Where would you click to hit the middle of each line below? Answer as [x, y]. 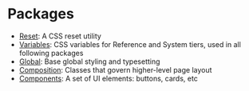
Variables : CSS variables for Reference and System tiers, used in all [130, 44]
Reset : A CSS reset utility [60, 36]
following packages [51, 53]
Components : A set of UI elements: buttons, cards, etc [109, 78]
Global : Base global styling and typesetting [89, 61]
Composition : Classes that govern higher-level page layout [115, 69]
